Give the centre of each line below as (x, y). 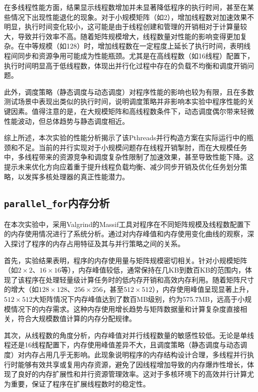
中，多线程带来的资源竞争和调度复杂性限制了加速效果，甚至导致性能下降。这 (129, 157)
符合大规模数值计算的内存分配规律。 (77, 318)
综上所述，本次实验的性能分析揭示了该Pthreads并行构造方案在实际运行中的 (125, 138)
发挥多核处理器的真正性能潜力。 (77, 176)
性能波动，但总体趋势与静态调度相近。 (66, 121)
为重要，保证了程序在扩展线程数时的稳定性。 (77, 383)
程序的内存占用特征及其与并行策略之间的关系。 (108, 244)
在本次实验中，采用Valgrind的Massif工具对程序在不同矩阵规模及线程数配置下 (128, 224)
